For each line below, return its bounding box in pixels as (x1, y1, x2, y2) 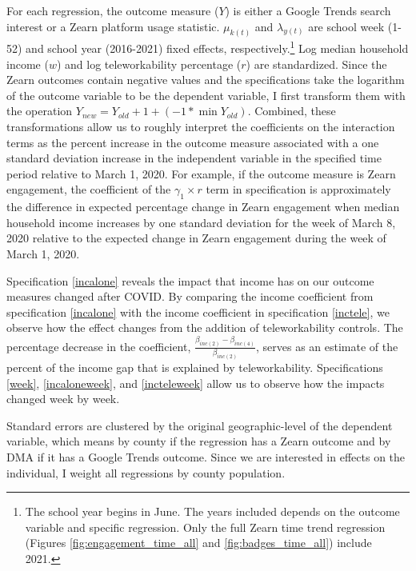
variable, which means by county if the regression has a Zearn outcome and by (6, 433, 391, 449)
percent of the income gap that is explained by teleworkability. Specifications (6, 359, 383, 376)
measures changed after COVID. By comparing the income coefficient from (6, 288, 374, 305)
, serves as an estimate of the (256, 337, 398, 354)
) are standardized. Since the (246, 55, 387, 72)
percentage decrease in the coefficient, (6, 337, 191, 354)
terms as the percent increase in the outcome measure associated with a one (6, 134, 379, 150)
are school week (308, 18, 385, 34)
